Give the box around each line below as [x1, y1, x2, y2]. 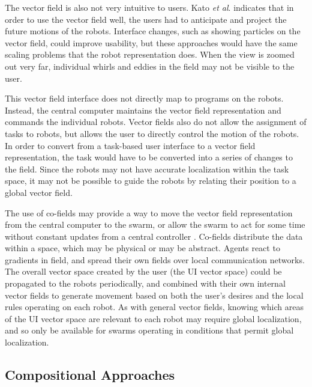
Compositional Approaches [5, 365, 175, 384]
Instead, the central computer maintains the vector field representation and [5, 103, 281, 116]
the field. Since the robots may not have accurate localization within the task [5, 162, 289, 175]
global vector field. [5, 186, 73, 198]
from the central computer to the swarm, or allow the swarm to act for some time [5, 218, 305, 231]
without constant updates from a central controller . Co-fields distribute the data [5, 230, 303, 242]
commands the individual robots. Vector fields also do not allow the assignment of [5, 115, 307, 128]
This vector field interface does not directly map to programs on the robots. [5, 92, 284, 105]
